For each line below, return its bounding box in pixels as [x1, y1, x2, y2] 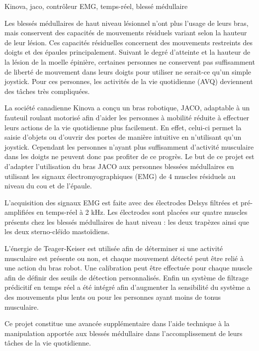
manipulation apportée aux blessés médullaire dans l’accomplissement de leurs [4, 328, 243, 338]
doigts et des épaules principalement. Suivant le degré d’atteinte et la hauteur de [4, 47, 251, 57]
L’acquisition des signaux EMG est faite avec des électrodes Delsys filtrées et [4, 197, 239, 207]
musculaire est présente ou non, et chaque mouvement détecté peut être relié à [4, 253, 244, 263]
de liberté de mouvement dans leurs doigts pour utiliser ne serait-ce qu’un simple [4, 66, 252, 77]
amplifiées [4, 207, 34, 217]
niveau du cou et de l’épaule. [4, 180, 92, 191]
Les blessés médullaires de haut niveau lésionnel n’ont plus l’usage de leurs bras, [4, 17, 249, 28]
